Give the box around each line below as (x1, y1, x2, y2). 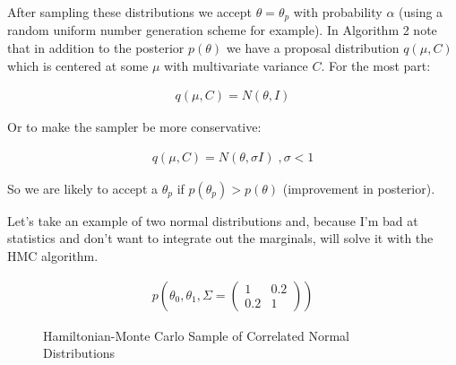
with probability (293, 3, 383, 21)
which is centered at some (7, 56, 149, 74)
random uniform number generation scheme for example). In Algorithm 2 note (7, 21, 437, 39)
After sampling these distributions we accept (7, 3, 252, 21)
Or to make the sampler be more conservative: (7, 117, 262, 136)
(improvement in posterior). (282, 178, 435, 197)
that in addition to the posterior (7, 39, 185, 57)
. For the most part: (321, 56, 431, 74)
